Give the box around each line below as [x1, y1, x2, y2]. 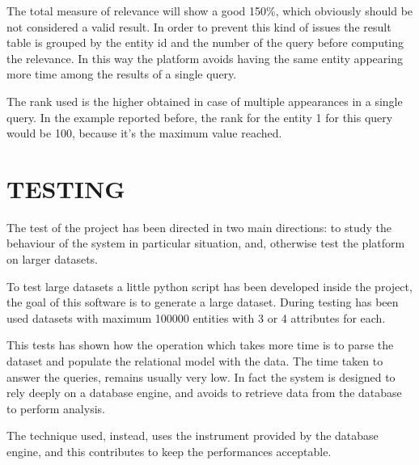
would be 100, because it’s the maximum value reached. [6, 125, 282, 142]
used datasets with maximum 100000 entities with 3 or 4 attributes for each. [6, 309, 386, 326]
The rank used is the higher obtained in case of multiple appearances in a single [6, 92, 403, 109]
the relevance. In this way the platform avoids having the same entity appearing [6, 49, 403, 66]
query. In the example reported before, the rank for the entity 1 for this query [6, 108, 393, 125]
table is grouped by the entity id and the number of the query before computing [6, 34, 404, 51]
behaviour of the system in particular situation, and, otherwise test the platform [6, 235, 405, 252]
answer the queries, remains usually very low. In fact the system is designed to [6, 368, 396, 385]
